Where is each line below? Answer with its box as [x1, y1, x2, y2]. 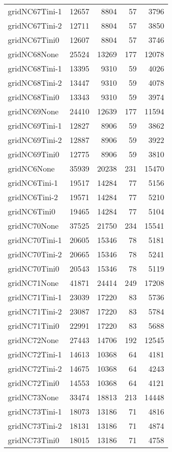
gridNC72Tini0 [8, 377, 59, 388]
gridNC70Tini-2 [8, 248, 62, 260]
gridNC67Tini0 [8, 34, 59, 45]
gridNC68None [8, 48, 59, 60]
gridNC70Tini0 [8, 263, 59, 274]
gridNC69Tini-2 [8, 134, 62, 145]
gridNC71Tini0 [8, 320, 59, 331]
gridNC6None [8, 163, 55, 174]
